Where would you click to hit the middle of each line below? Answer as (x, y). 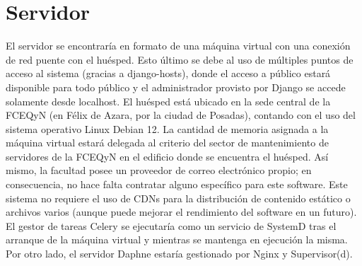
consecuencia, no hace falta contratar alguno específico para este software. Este (177, 184)
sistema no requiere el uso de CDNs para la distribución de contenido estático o (178, 198)
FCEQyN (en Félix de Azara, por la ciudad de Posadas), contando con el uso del (181, 115)
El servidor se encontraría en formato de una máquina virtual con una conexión (178, 46)
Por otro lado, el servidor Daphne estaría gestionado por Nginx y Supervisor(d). (179, 254)
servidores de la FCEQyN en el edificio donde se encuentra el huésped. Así (167, 156)
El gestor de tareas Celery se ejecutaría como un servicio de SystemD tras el (171, 225)
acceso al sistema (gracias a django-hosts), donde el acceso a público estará (168, 73)
